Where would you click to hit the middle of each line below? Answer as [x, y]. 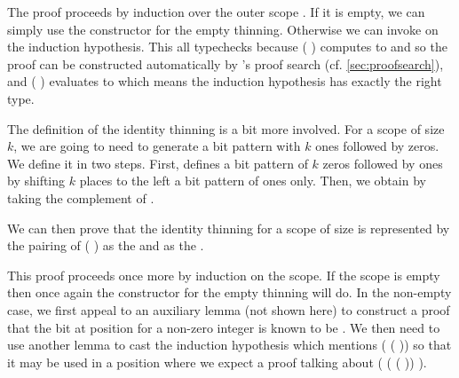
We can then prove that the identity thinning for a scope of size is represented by [229, 228]
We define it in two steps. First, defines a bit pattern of [158, 163]
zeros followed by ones [383, 163]
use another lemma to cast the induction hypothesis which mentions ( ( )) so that [229, 345]
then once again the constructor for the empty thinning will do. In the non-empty [229, 292]
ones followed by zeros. [377, 146]
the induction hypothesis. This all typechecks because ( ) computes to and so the [227, 47]
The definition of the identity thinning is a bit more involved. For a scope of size [226, 128]
